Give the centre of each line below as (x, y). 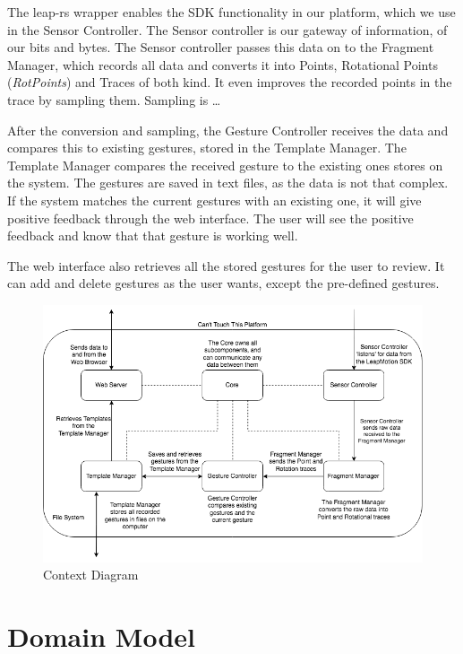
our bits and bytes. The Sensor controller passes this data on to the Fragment (221, 47)
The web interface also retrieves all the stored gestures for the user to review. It (226, 265)
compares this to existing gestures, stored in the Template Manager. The (207, 148)
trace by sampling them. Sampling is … (114, 99)
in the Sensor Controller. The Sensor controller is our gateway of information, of (227, 29)
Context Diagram (91, 575)
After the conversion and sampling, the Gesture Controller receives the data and (228, 130)
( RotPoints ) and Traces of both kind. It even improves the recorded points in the (230, 82)
